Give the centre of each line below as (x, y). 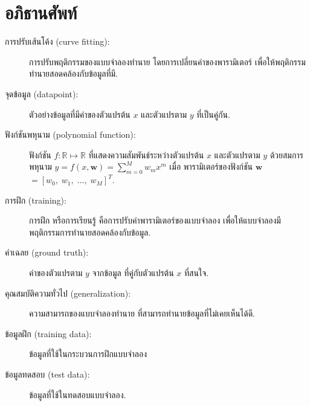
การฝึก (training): (36, 200)
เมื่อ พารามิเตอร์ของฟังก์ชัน (211, 166)
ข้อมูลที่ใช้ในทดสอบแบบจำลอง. (78, 394)
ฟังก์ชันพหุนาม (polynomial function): (70, 134)
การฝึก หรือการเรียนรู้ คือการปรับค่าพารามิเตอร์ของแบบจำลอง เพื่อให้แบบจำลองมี (155, 220)
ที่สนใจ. (196, 273)
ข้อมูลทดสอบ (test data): (47, 374)
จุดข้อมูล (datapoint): (42, 93)
